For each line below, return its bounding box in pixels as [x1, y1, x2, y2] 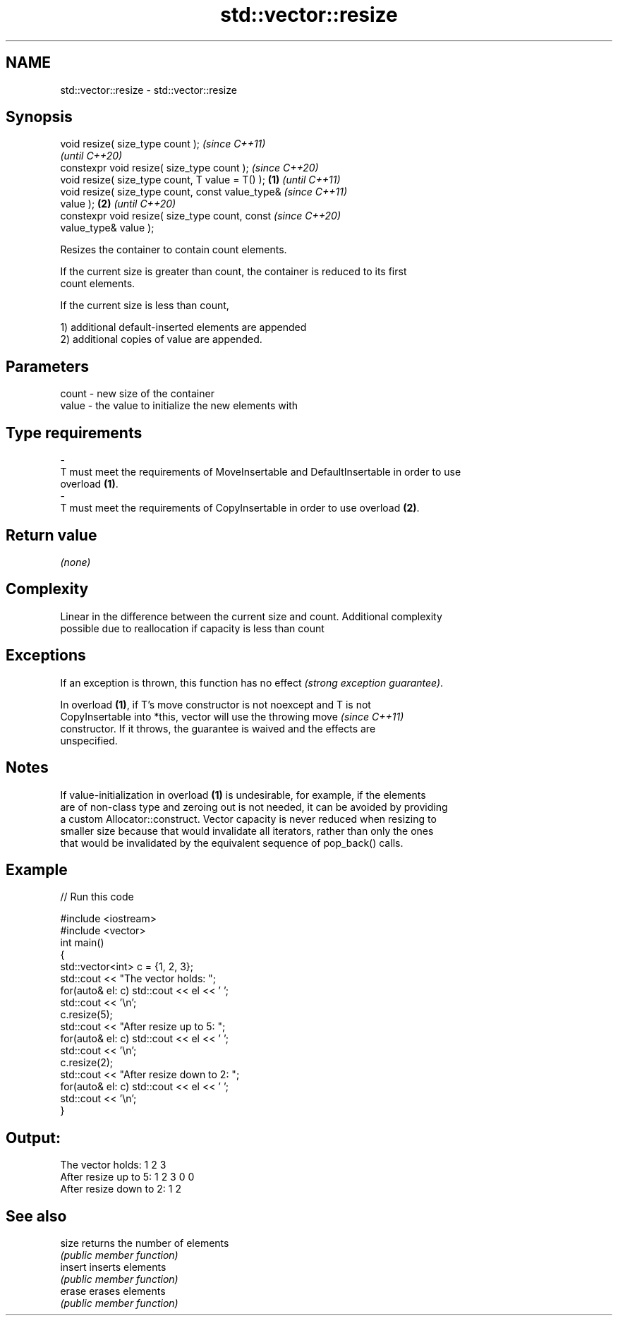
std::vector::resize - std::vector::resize [60, 83, 237, 96]
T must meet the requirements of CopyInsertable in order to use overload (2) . [60, 502, 420, 514]
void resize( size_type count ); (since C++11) [60, 138, 266, 150]
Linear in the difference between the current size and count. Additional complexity [60, 610, 442, 622]
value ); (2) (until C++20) [60, 198, 176, 210]
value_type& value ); [60, 222, 154, 234]
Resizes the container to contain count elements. [60, 243, 287, 256]
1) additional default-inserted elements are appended [60, 321, 307, 334]
